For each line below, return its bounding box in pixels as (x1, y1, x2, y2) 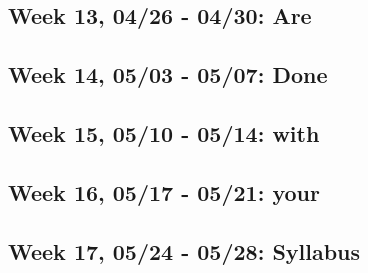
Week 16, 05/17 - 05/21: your (8, 176, 320, 207)
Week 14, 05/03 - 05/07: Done (8, 59, 328, 90)
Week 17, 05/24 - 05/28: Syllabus (8, 235, 361, 266)
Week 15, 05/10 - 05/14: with (8, 117, 320, 148)
